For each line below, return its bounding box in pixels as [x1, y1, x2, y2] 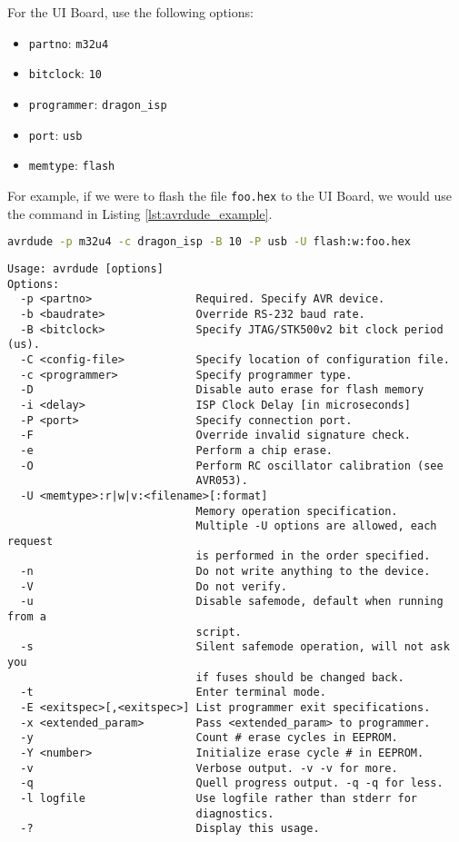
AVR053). [195, 474, 248, 488]
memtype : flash [28, 155, 115, 174]
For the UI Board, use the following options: [7, 3, 254, 21]
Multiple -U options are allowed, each [195, 520, 437, 533]
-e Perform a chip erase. [20, 443, 333, 457]
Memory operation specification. [195, 504, 398, 518]
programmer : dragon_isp [28, 94, 167, 113]
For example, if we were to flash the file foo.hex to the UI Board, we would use [7, 185, 452, 204]
